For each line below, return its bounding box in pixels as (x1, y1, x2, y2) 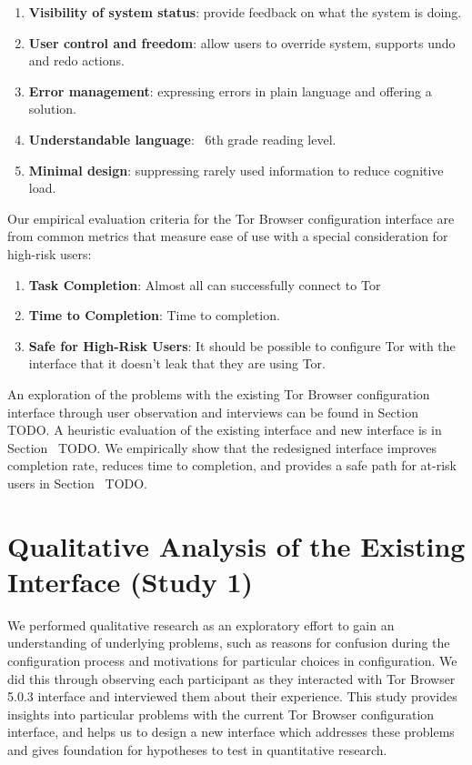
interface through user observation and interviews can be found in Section (7, 402, 418, 421)
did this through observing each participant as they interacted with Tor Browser (7, 669, 456, 688)
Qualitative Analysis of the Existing (7, 527, 466, 564)
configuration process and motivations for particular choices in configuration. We (7, 650, 457, 669)
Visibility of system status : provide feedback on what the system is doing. (28, 3, 462, 21)
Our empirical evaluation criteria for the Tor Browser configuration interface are (7, 208, 455, 227)
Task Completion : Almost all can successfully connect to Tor (28, 275, 381, 294)
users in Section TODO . (7, 473, 148, 492)
